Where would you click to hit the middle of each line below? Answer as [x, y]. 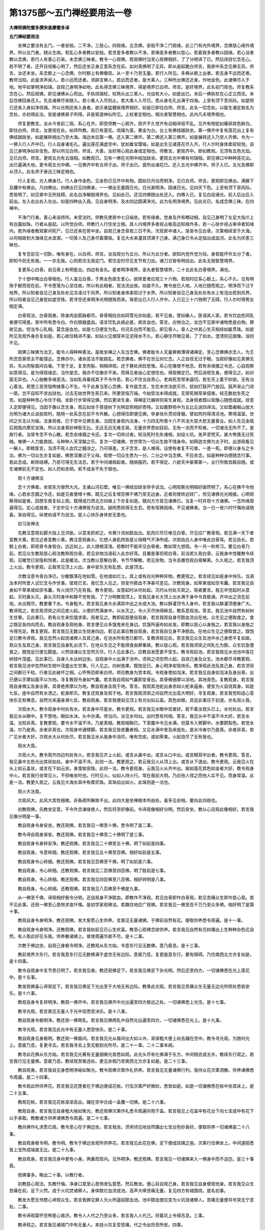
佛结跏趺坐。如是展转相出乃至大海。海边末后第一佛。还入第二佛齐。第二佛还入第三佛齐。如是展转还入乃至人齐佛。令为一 [132, 137]
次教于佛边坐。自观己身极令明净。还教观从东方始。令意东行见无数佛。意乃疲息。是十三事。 [110, 945]
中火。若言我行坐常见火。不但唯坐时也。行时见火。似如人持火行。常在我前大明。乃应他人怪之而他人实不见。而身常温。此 [132, 775]
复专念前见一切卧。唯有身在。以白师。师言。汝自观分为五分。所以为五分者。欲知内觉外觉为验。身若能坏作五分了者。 [136, 254]
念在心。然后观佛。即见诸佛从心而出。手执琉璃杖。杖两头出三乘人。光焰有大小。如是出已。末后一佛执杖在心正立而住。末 [132, 94]
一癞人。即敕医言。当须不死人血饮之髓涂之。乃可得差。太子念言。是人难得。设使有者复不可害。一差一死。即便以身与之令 [132, 448]
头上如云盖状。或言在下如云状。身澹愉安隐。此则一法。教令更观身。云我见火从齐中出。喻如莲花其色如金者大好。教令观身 [132, 769]
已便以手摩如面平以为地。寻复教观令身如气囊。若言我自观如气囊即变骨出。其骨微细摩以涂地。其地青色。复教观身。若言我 [132, 679]
